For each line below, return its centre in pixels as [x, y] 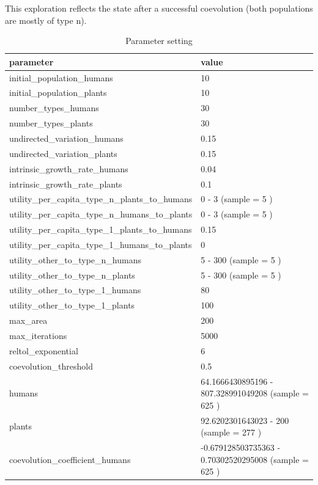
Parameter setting [159, 41]
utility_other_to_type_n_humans [75, 259]
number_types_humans [54, 108]
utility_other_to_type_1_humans [75, 290]
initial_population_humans [61, 77]
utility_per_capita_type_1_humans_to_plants [101, 244]
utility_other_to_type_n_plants [72, 275]
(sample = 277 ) [231, 432]
